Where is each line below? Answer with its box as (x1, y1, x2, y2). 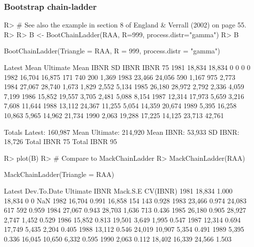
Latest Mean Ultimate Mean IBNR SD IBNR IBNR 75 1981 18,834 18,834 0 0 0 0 (4, 62, 251, 72)
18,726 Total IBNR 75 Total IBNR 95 (4, 136, 117, 147)
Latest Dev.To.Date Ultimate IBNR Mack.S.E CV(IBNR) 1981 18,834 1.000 (4, 185, 233, 196)
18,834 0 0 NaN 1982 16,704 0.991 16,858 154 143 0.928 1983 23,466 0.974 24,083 (4, 195, 247, 205)
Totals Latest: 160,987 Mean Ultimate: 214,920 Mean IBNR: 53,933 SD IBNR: (4, 126, 239, 137)
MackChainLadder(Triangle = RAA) (4, 169, 115, 179)
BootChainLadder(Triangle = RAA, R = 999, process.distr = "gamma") (4, 46, 220, 56)
